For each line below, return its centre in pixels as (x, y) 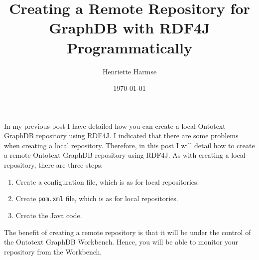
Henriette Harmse (129, 71)
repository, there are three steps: (54, 165)
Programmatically (129, 47)
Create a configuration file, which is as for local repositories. (107, 181)
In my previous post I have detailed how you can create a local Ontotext (115, 126)
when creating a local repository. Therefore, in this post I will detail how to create (129, 145)
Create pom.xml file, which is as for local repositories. (97, 198)
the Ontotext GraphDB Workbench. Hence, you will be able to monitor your (121, 242)
